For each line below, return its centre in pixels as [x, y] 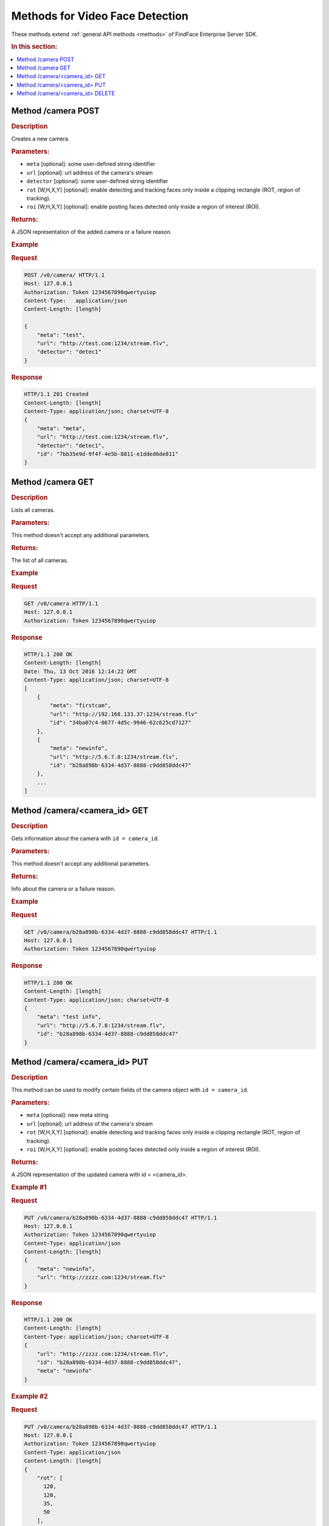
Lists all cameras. [33, 510]
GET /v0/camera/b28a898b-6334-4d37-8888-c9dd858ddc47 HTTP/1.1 [121, 932]
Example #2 [30, 1396]
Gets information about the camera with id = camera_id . [85, 838]
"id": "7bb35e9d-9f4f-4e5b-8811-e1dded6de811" [108, 454]
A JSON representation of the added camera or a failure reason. [91, 232]
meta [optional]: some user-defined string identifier [91, 164]
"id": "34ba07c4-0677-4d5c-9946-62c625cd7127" [120, 723]
